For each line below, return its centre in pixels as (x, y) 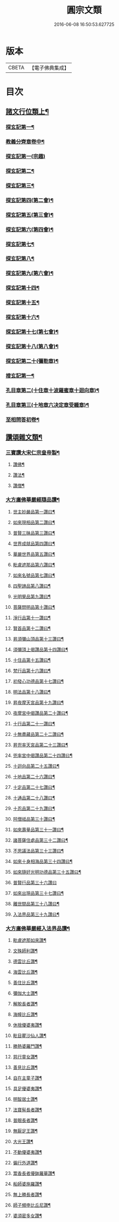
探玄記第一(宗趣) (25, 157)
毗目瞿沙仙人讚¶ (30, 1036)
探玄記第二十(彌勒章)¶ (32, 361)
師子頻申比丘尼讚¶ (32, 1205)
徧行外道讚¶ (25, 1163)
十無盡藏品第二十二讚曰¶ (38, 734)
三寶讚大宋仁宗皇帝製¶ (33, 453)
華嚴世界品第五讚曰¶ (34, 554)
